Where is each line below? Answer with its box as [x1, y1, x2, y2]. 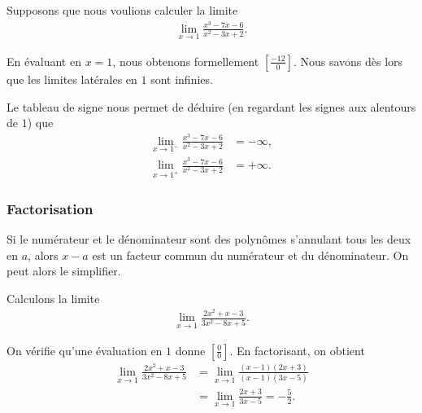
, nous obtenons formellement [112, 52, 259, 69]
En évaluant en [7, 52, 81, 69]
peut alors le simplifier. [7, 262, 121, 279]
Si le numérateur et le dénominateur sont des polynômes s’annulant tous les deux [7, 231, 411, 248]
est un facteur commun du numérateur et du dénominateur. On [92, 246, 409, 263]
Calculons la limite [7, 289, 100, 306]
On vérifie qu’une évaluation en [7, 341, 163, 358]
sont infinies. [150, 70, 213, 87]
